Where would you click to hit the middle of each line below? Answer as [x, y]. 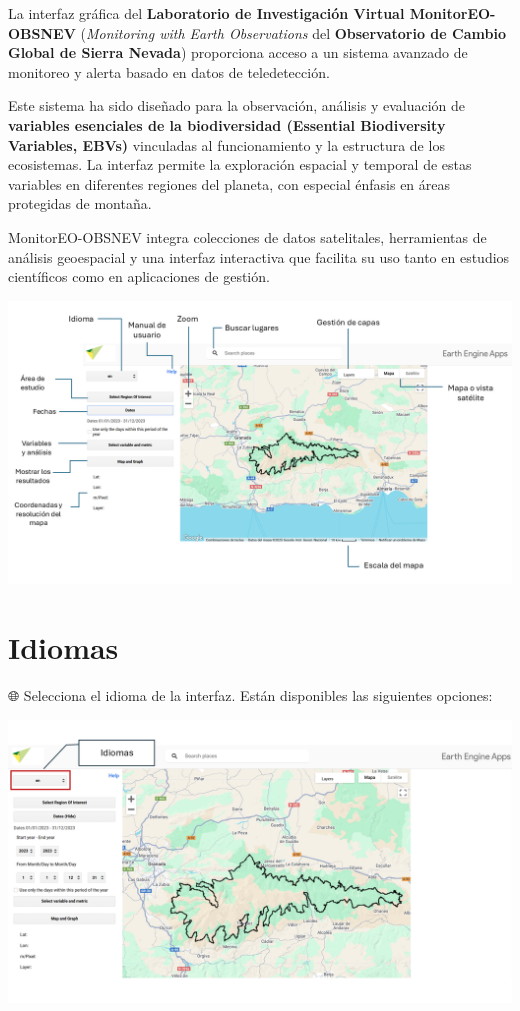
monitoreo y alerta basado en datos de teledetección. [169, 71]
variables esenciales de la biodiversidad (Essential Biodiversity [227, 124]
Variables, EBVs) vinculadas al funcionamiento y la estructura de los [226, 144]
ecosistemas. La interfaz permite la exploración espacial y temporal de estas [240, 164]
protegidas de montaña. [80, 203]
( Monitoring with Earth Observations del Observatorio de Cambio [293, 32]
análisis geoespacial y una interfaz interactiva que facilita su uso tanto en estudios [259, 256]
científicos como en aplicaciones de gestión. [139, 276]
